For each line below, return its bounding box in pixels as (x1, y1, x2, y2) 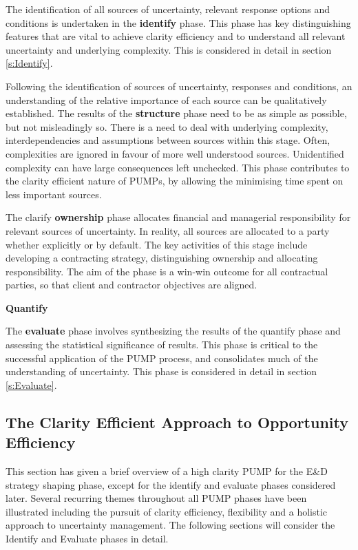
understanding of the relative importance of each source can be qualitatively (6, 92, 327, 107)
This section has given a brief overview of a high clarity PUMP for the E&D (6, 464, 328, 478)
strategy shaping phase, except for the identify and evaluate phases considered (6, 477, 336, 491)
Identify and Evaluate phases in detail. (6, 531, 169, 545)
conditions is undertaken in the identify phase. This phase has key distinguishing (6, 15, 351, 30)
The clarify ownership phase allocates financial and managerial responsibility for (6, 210, 351, 224)
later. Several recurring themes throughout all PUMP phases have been (6, 491, 307, 505)
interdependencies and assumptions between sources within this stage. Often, (6, 133, 330, 147)
